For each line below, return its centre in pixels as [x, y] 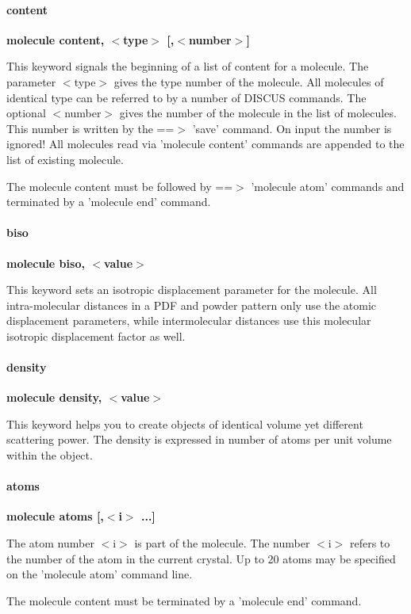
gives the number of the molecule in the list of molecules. [258, 113]
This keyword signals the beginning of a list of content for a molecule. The [188, 66]
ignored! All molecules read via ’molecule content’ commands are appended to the [205, 144]
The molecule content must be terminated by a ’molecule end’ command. [184, 600]
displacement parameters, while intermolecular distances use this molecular [189, 320]
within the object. [50, 455]
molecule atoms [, [55, 516]
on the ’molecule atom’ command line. [100, 574]
